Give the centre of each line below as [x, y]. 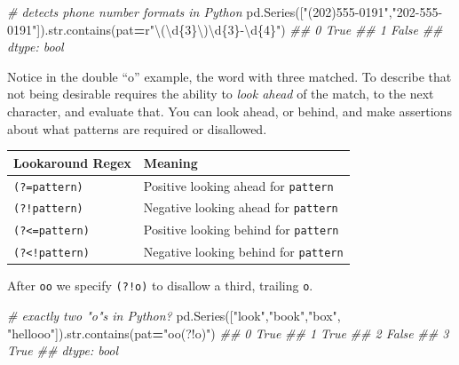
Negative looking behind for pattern [243, 252]
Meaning [170, 162]
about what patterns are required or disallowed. [137, 128]
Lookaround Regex [72, 162]
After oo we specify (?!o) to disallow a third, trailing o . [160, 286]
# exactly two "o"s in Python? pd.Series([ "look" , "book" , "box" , [174, 316]
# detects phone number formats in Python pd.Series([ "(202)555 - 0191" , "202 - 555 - [225, 12]
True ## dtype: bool [63, 350]
